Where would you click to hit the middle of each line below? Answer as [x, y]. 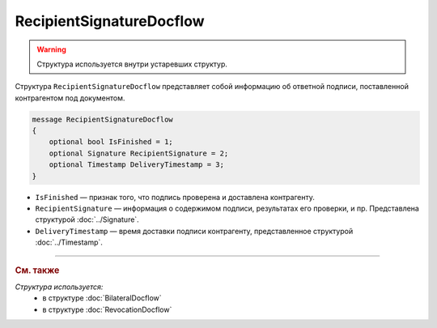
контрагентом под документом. [70, 98]
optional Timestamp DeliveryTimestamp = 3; [136, 165]
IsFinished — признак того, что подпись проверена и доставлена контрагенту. [175, 197]
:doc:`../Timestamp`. [69, 242]
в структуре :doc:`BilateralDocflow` [102, 298]
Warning [51, 49]
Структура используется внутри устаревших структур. [132, 64]
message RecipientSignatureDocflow [102, 119]
